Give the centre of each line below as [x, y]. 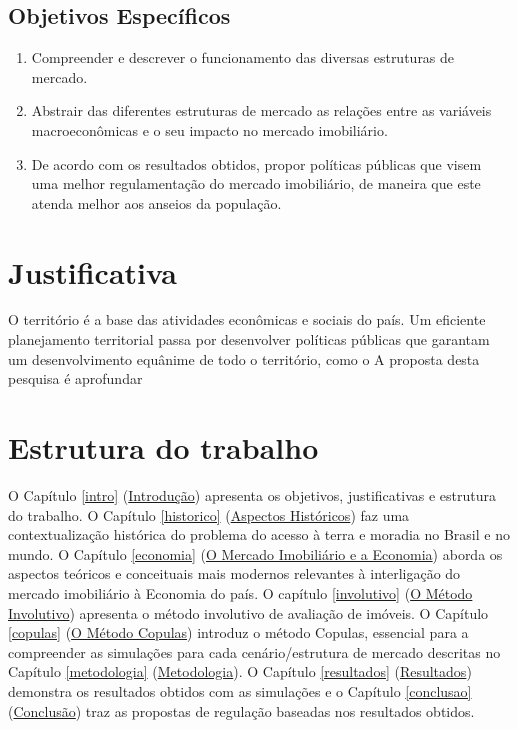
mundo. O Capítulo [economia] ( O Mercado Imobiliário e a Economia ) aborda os [255, 553]
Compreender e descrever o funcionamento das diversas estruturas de [243, 57]
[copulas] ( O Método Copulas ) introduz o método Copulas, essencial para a [238, 632]
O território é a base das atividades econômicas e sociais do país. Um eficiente [247, 319]
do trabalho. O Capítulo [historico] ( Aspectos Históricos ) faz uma [209, 514]
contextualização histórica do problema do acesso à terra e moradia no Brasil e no [259, 534]
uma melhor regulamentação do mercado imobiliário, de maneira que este [256, 183]
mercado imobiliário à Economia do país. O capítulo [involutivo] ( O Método [240, 592]
